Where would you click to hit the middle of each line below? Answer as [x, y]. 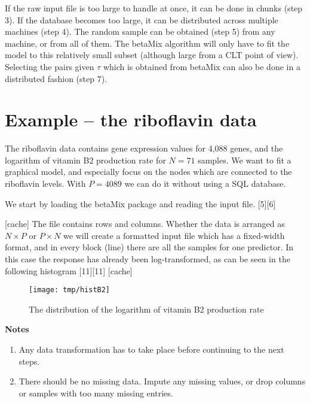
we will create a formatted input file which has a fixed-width [174, 235]
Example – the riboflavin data [131, 119]
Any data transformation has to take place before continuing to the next [151, 349]
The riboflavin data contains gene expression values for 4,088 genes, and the [144, 148]
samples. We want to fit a [245, 160]
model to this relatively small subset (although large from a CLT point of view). [152, 55]
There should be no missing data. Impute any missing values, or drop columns [162, 381]
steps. [29, 361]
